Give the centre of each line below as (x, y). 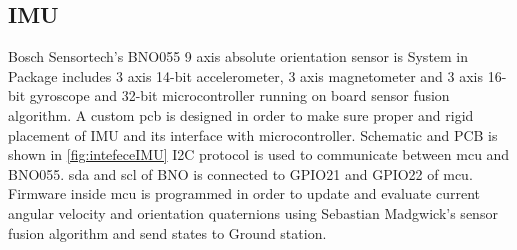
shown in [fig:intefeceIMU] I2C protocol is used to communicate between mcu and (259, 154)
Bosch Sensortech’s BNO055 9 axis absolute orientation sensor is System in (238, 56)
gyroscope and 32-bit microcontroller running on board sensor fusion (239, 95)
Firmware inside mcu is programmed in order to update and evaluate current (244, 193)
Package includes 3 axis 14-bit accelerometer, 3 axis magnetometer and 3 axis (245, 75)
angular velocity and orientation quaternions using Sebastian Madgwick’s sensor (253, 212)
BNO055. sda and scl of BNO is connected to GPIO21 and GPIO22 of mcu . (240, 173)
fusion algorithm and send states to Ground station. (167, 232)
